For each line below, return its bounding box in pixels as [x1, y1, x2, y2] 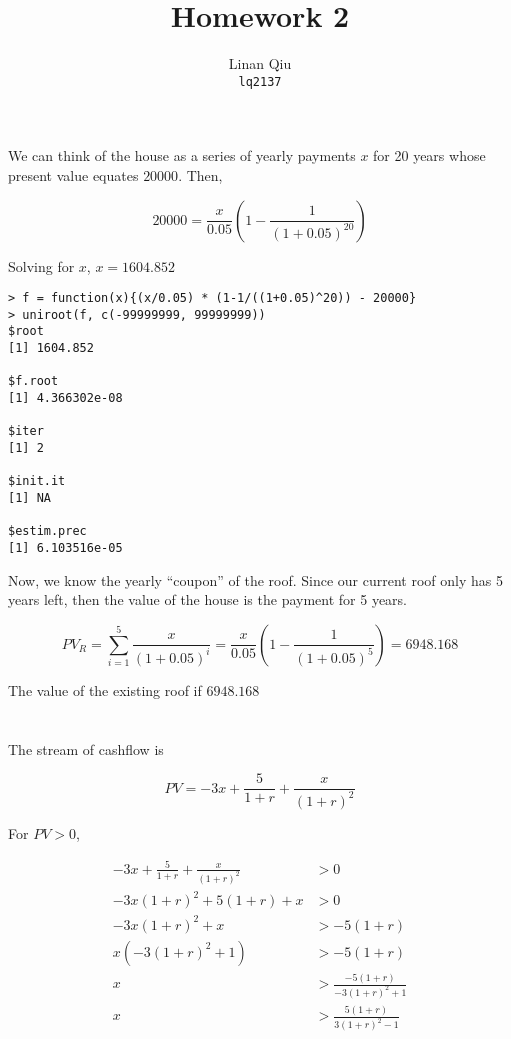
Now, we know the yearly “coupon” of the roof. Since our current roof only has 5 [8, 569, 503, 590]
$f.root [8, 374, 59, 389]
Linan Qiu [228, 53, 292, 74]
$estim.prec [8, 524, 87, 539]
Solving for [8, 255, 75, 276]
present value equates [8, 164, 139, 185]
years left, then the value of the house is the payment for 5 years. [8, 589, 407, 610]
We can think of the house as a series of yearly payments [8, 145, 356, 166]
